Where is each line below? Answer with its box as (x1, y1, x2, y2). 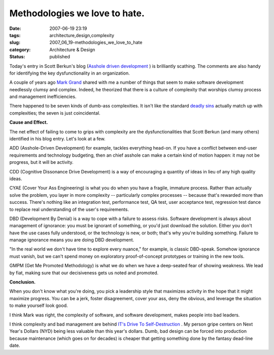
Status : (9, 54, 25, 60)
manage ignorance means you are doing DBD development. (9, 237, 134, 243)
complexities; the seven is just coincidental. (9, 110, 101, 116)
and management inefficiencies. (9, 94, 77, 100)
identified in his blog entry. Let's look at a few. (9, 136, 106, 142)
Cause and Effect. (9, 119, 48, 125)
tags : (9, 32, 21, 38)
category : (9, 46, 31, 53)
